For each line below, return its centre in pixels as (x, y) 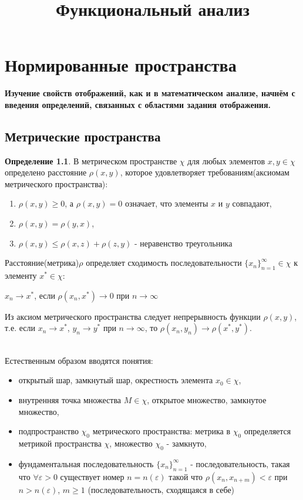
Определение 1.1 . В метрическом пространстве (91, 161)
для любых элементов (226, 161)
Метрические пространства (83, 136)
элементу (21, 276)
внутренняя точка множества (70, 400)
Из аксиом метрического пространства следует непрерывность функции (133, 316)
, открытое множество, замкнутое (207, 400)
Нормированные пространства (121, 65)
